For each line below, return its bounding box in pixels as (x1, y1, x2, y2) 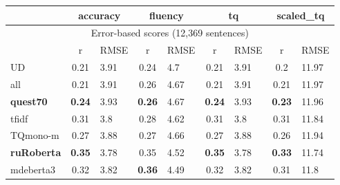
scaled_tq (276, 8, 325, 22)
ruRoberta (10, 145, 62, 160)
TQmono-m (10, 128, 59, 142)
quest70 (10, 94, 48, 108)
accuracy (78, 8, 121, 22)
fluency (149, 8, 184, 22)
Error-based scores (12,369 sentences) (91, 25, 249, 40)
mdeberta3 (10, 162, 55, 177)
